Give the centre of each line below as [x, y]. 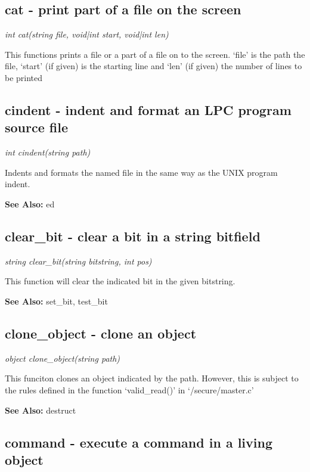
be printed [24, 77]
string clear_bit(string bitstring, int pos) [78, 261]
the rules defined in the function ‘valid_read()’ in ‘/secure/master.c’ [129, 389]
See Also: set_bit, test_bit [56, 301]
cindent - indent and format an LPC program [148, 109]
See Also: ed [30, 204]
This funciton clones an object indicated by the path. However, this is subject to [152, 378]
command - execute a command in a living [139, 442]
